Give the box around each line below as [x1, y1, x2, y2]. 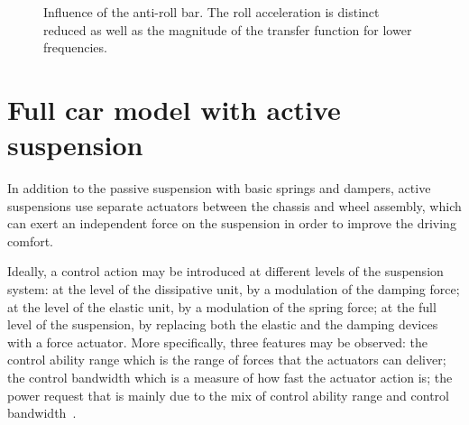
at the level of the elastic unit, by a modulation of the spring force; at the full [7, 297, 437, 316]
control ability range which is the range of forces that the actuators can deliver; [7, 350, 446, 369]
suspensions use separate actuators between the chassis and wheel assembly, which [7, 196, 462, 215]
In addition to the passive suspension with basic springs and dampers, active [7, 179, 431, 198]
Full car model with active [7, 90, 341, 127]
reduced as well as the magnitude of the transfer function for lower [43, 20, 412, 39]
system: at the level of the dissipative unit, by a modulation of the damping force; [7, 280, 460, 299]
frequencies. [43, 38, 107, 57]
